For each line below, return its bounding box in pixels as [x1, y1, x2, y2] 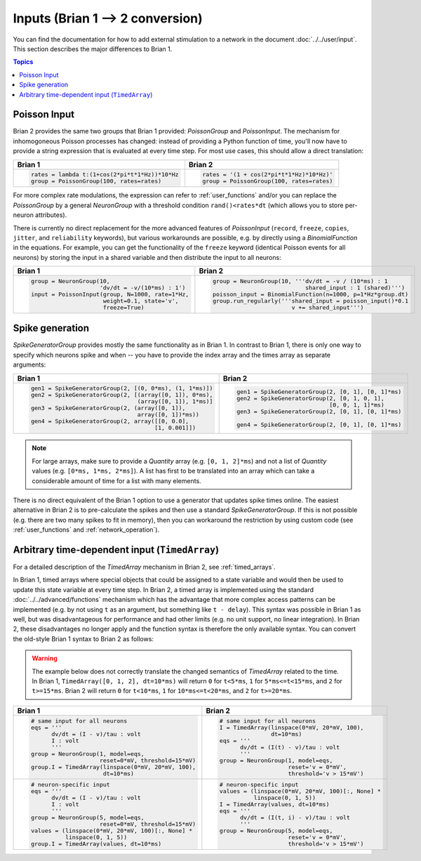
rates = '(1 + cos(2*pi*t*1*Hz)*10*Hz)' [202, 171, 333, 178]
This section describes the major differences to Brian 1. [13, 44, 173, 53]
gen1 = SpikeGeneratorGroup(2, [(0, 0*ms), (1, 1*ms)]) [30, 385, 213, 393]
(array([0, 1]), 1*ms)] [137, 397, 213, 405]
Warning [32, 654, 58, 663]
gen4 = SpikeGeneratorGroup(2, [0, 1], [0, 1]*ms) [236, 421, 402, 428]
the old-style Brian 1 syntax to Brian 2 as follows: [13, 634, 154, 643]
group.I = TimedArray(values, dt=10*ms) [30, 840, 162, 848]
